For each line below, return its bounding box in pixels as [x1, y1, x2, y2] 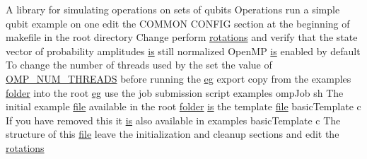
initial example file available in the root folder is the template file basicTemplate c [6, 99, 361, 114]
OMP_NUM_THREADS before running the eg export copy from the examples [6, 71, 351, 86]
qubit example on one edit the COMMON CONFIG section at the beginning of [6, 16, 350, 30]
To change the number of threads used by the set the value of [6, 57, 272, 72]
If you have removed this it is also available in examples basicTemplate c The [6, 112, 341, 127]
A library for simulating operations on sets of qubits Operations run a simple [6, 2, 340, 16]
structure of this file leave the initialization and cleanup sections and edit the [6, 126, 339, 141]
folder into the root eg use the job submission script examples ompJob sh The [6, 85, 344, 100]
